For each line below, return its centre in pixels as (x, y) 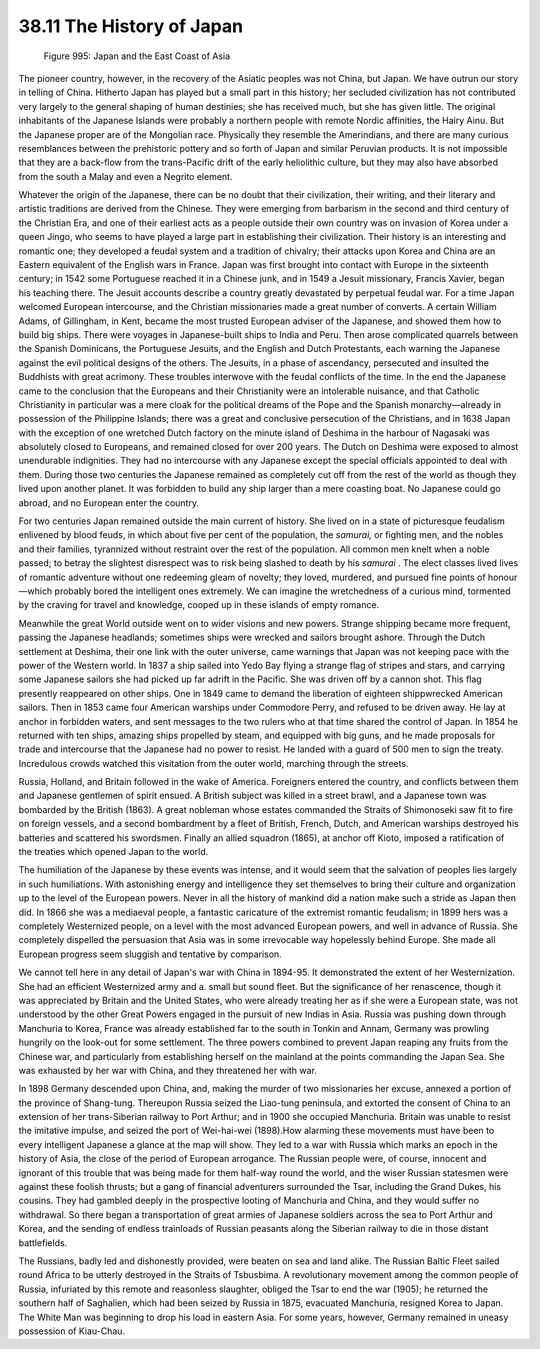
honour (502, 577)
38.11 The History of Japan (131, 26)
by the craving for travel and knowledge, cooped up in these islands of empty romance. (199, 605)
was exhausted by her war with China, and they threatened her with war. (167, 1070)
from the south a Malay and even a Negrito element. (125, 176)
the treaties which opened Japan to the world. (113, 852)
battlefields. (43, 1242)
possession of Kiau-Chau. (71, 1331)
